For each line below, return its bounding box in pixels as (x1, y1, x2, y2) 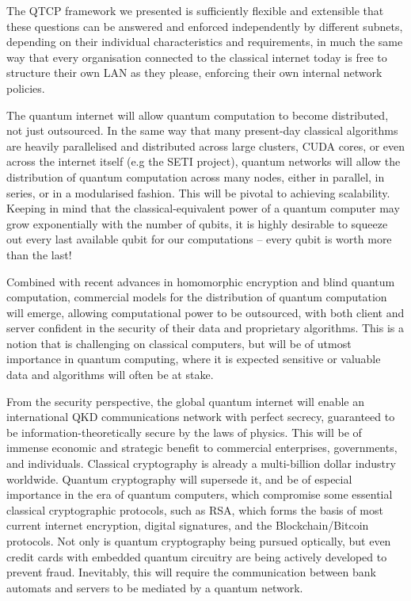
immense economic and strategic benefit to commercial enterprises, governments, (6, 439, 398, 456)
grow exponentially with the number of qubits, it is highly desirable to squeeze (6, 215, 388, 232)
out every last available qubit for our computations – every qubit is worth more (6, 231, 392, 247)
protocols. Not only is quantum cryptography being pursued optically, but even (6, 533, 391, 549)
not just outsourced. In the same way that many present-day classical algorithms (6, 122, 398, 139)
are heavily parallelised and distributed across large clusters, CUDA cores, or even (6, 137, 405, 154)
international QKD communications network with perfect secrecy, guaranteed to (6, 408, 395, 425)
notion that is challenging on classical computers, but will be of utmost (6, 335, 352, 351)
